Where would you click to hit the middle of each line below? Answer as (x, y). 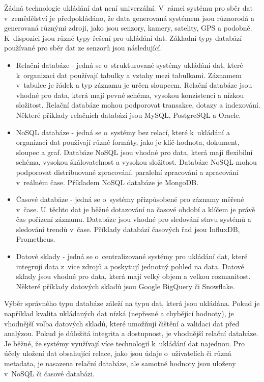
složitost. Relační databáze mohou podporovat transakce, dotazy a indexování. (138, 105)
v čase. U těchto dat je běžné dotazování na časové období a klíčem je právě (136, 209)
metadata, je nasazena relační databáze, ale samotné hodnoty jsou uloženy (120, 363)
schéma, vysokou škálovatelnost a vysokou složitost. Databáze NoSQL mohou (136, 162)
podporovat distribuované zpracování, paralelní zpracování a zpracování (127, 172)
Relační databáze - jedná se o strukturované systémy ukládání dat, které (129, 65)
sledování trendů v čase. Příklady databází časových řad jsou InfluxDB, (128, 229)
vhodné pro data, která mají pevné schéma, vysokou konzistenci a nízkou (130, 95)
